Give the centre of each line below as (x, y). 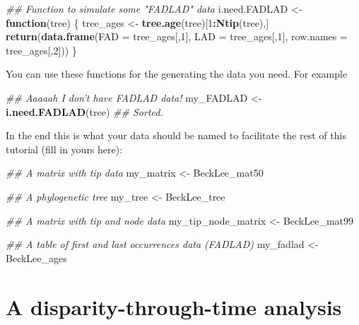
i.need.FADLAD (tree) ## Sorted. (84, 111)
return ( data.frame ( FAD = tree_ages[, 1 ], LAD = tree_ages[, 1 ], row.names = (177, 36)
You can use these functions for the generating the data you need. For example (177, 74)
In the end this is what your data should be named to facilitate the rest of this (176, 135)
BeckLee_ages (36, 258)
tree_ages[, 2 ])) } (41, 50)
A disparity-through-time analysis (174, 306)
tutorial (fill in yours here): (64, 149)
